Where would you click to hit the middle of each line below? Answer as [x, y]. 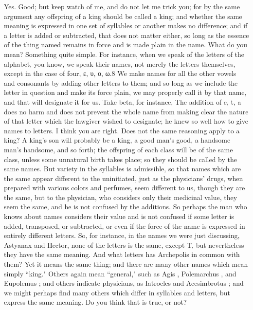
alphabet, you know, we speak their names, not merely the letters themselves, [120, 64]
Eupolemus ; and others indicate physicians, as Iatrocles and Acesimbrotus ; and [124, 283]
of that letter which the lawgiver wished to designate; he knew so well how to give [126, 121]
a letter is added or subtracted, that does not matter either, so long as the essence [126, 35]
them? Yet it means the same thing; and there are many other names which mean [126, 264]
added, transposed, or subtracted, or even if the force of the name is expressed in [125, 226]
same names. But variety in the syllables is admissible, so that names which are [123, 169]
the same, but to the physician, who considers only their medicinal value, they [121, 197]
